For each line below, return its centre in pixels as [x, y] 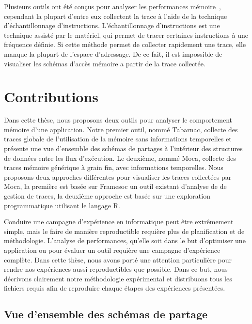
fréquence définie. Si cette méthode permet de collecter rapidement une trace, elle [125, 44]
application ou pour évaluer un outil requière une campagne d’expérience [112, 250]
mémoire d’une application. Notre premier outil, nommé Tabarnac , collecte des [121, 129]
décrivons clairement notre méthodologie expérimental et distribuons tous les [118, 278]
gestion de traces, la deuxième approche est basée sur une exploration [107, 196]
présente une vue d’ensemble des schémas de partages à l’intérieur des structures [123, 148]
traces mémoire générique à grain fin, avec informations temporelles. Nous [114, 167]
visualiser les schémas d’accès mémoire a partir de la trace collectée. [105, 63]
